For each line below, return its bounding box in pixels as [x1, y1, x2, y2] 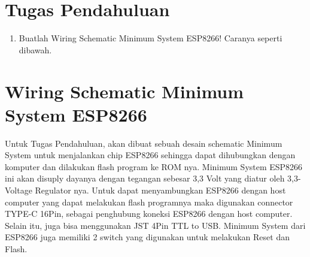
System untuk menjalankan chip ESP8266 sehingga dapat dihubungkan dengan [5, 149, 296, 161]
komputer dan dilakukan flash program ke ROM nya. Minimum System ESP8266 [5, 160, 303, 173]
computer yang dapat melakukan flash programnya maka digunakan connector [5, 195, 293, 208]
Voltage [5, 184, 32, 196]
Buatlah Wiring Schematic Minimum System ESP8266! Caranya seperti [19, 32, 282, 44]
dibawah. [19, 43, 52, 56]
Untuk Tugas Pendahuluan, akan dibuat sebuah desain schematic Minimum [5, 137, 282, 149]
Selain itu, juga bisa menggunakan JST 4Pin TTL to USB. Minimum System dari [5, 219, 306, 231]
